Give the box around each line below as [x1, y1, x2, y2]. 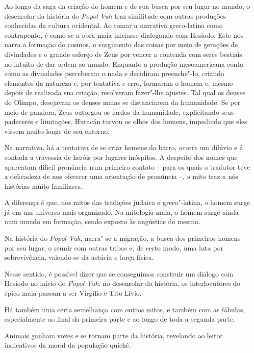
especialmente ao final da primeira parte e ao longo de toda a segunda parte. [4, 314, 235, 324]
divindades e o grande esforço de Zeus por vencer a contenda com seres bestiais [4, 49, 242, 59]
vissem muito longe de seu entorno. [4, 126, 110, 136]
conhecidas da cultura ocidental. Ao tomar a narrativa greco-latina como [4, 20, 223, 30]
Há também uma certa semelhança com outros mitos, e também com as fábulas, [4, 304, 245, 314]
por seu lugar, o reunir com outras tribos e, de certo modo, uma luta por [4, 242, 224, 252]
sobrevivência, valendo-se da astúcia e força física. [4, 252, 154, 262]
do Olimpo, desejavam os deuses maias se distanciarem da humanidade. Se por [4, 97, 241, 107]
